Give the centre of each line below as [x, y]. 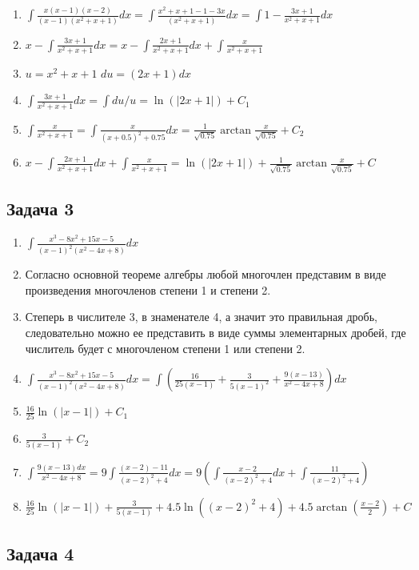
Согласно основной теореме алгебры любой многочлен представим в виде [206, 274]
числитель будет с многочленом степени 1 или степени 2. [165, 348]
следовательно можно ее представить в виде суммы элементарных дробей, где [215, 332]
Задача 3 [40, 209]
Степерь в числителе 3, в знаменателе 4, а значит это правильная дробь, [201, 317]
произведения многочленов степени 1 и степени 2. [148, 289]
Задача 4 [40, 554]
